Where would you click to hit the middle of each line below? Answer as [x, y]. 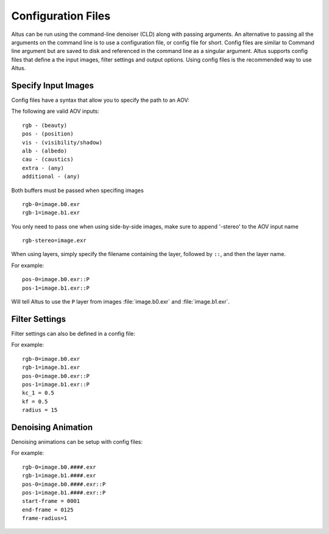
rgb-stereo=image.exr [54, 240]
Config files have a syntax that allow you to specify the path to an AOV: [100, 100]
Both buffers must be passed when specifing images [78, 190]
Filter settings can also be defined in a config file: [73, 333]
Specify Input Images [53, 85]
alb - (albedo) [45, 151]
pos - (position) [48, 134]
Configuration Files [61, 16]
